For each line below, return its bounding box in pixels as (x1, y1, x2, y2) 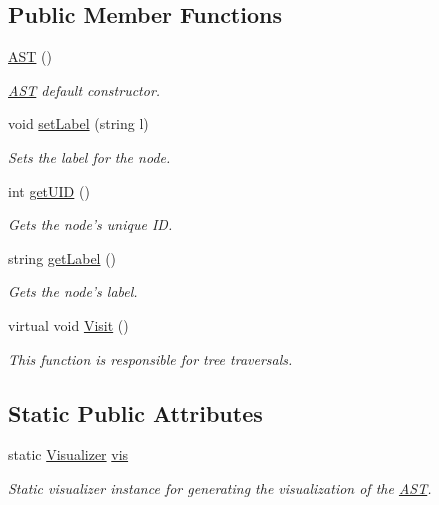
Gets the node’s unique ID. (8, 214, 173, 235)
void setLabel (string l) (8, 113, 149, 134)
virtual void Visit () (8, 314, 129, 335)
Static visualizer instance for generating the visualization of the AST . (8, 477, 432, 498)
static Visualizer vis (8, 444, 129, 465)
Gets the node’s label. (8, 281, 138, 302)
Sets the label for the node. (8, 146, 171, 167)
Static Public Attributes (8, 397, 263, 428)
